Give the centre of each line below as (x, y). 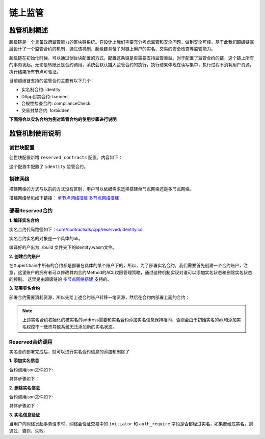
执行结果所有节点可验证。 (35, 72)
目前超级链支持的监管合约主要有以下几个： (52, 81)
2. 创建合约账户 (25, 256)
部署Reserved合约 (31, 210)
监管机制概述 (28, 30)
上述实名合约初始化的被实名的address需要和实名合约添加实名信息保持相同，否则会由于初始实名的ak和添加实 (132, 320)
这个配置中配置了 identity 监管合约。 (49, 166)
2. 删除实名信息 (25, 387)
